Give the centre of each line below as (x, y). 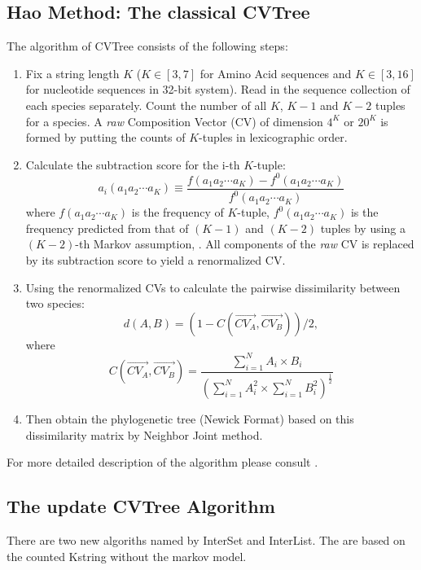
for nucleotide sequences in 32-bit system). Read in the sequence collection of (218, 89)
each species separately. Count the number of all (146, 105)
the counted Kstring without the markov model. (127, 556)
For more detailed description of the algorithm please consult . (162, 462)
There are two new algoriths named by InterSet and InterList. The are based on (206, 539)
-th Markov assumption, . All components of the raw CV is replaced (245, 244)
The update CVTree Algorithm (141, 506)
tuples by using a (363, 228)
